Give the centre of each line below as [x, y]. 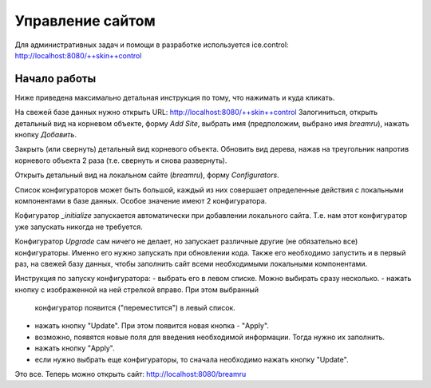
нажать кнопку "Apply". [75, 348]
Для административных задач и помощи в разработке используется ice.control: [152, 45]
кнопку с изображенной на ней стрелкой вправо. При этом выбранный [137, 289]
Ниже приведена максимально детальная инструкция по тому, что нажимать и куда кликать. [175, 97]
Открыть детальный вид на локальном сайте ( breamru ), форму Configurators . [147, 175]
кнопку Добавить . [46, 135]
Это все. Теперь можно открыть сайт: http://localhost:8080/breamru [130, 374]
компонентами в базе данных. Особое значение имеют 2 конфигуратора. [141, 200]
